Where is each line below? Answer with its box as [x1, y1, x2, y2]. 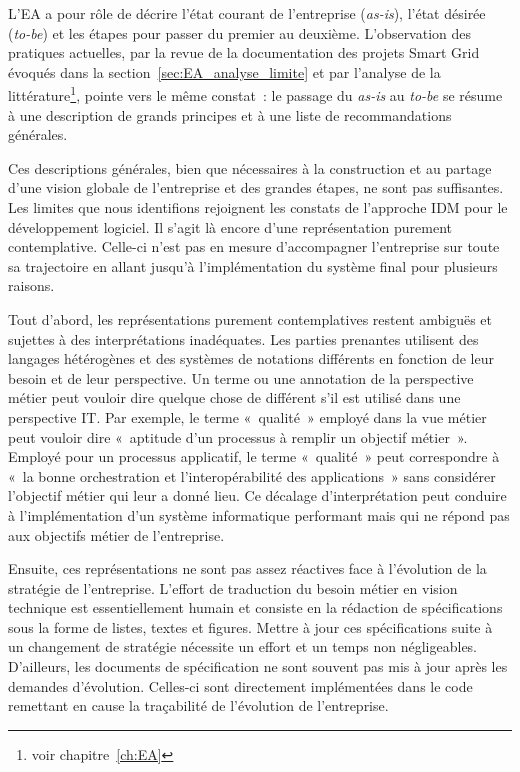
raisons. [8, 275, 55, 296]
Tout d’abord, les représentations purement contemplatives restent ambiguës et [8, 308, 493, 329]
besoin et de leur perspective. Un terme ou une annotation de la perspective [8, 367, 474, 388]
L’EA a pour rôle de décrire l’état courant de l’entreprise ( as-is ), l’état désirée [8, 3, 486, 23]
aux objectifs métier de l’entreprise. [8, 524, 225, 545]
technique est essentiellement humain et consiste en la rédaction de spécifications [8, 597, 503, 618]
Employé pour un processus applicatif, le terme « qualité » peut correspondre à [8, 446, 500, 467]
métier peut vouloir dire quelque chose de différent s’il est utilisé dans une [8, 387, 461, 408]
